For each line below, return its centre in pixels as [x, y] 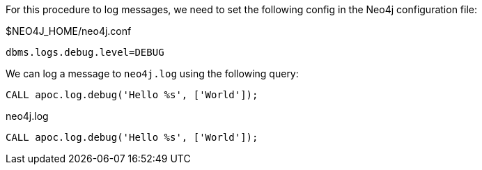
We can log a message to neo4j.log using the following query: [152, 74]
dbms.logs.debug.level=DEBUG [85, 52]
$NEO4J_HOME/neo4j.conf [69, 31]
